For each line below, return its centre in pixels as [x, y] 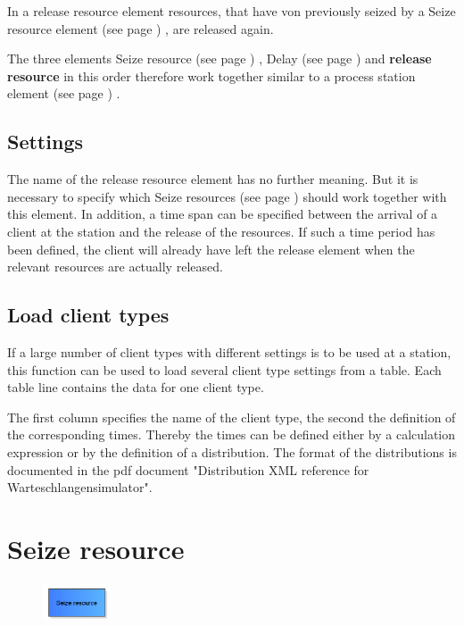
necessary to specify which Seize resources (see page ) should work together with [227, 196]
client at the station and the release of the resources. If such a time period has [221, 231]
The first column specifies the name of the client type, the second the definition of [232, 417]
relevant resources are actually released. [115, 267]
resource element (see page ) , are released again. [141, 28]
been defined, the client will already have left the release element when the [211, 249]
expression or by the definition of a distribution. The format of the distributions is [232, 451]
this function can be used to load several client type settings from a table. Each [224, 369]
